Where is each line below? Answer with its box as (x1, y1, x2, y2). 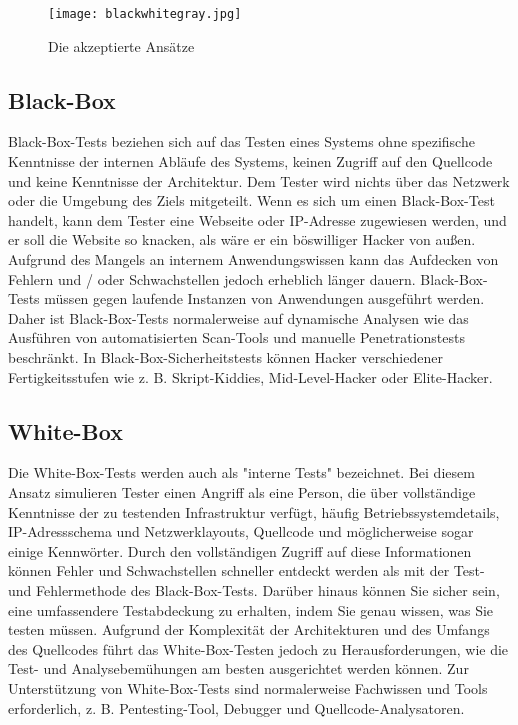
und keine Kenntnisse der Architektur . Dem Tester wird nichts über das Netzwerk (8, 170, 510, 191)
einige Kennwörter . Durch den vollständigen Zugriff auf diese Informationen (8, 540, 472, 561)
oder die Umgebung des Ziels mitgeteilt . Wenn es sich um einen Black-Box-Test (8, 190, 495, 211)
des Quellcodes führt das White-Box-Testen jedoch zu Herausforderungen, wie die (8, 638, 509, 659)
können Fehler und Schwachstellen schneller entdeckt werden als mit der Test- (8, 560, 485, 581)
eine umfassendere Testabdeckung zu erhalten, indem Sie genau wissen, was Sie (8, 599, 494, 620)
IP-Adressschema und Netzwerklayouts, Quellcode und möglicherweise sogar (8, 521, 474, 542)
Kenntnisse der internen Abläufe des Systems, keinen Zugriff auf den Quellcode (8, 151, 493, 172)
